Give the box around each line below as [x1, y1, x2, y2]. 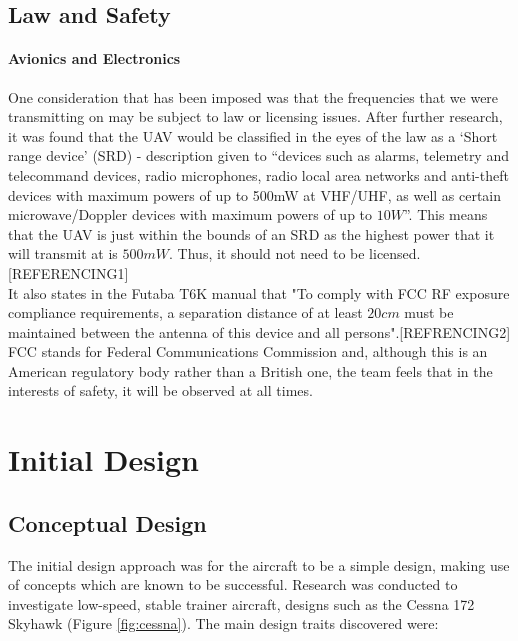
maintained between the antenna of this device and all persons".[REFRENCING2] [8, 321, 511, 342]
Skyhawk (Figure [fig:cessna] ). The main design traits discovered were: [8, 613, 439, 634]
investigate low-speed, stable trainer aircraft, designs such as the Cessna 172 [8, 593, 475, 614]
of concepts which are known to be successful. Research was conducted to [8, 574, 458, 595]
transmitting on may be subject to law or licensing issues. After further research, [8, 106, 503, 127]
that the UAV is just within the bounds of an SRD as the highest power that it [8, 223, 495, 244]
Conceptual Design [8, 507, 207, 538]
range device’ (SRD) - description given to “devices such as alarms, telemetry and [8, 145, 509, 166]
